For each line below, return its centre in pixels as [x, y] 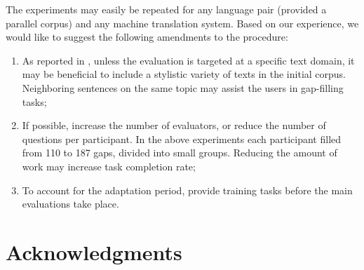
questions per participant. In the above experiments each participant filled [182, 139]
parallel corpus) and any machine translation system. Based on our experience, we [182, 23]
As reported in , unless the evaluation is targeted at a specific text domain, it [188, 60]
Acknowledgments [94, 251]
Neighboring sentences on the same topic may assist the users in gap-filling [183, 87]
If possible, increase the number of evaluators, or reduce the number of [174, 125]
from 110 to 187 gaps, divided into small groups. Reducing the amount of [180, 153]
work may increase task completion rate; [109, 166]
